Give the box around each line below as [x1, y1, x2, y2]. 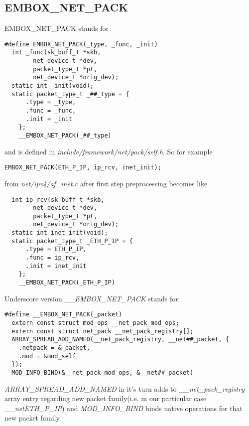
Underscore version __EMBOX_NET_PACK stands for [4, 293, 178, 303]
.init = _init [25, 115, 73, 123]
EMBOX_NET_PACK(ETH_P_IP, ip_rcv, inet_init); [4, 164, 161, 171]
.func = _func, [25, 107, 76, 115]
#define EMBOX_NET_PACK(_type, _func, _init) [4, 40, 158, 48]
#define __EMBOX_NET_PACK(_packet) [4, 311, 123, 318]
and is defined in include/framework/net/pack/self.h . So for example [4, 146, 213, 156]
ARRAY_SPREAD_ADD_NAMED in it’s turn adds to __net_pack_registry [4, 383, 245, 394]
